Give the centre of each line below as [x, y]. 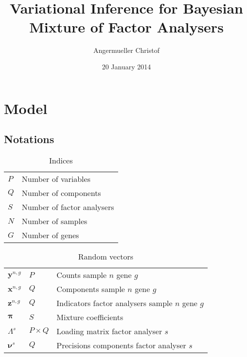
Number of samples [54, 221]
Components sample [91, 289]
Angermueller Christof [126, 50]
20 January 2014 [126, 66]
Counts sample [82, 275]
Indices [61, 160]
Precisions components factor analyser [121, 345]
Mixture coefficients [90, 317]
